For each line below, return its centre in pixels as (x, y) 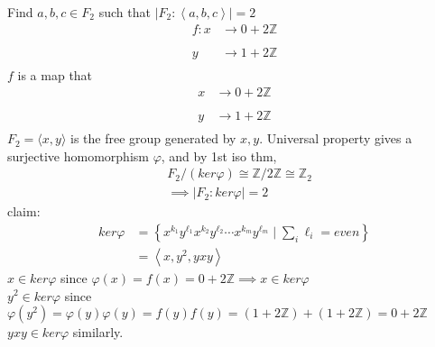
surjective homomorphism (78, 155)
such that (125, 12)
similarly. (98, 332)
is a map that (55, 75)
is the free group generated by (153, 138)
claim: (24, 211)
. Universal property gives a (336, 138)
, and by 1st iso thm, (219, 155)
